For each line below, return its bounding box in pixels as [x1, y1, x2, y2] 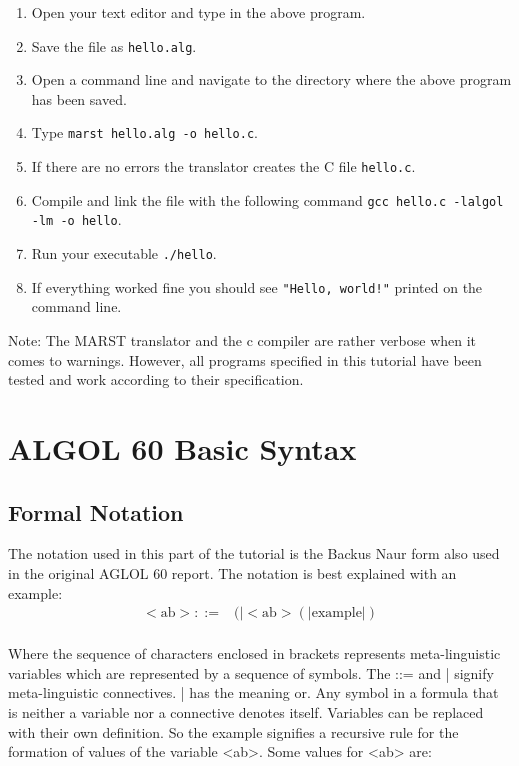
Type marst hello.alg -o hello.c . [31, 122, 259, 143]
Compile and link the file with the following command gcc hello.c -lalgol [31, 189, 504, 210]
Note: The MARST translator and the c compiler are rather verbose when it [8, 329, 477, 350]
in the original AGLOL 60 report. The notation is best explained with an [8, 562, 457, 583]
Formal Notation [8, 496, 184, 527]
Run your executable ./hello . [31, 243, 217, 264]
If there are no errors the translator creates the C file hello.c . [31, 156, 416, 177]
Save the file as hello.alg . [31, 35, 197, 56]
